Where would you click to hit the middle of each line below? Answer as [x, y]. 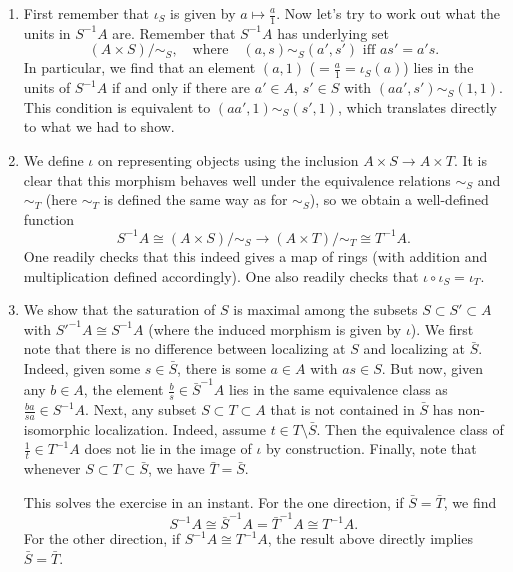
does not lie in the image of [168, 448]
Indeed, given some [82, 367]
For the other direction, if [102, 538]
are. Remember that [174, 32]
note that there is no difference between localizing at [184, 348]
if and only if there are [181, 87]
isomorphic [57, 428]
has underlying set [333, 32]
